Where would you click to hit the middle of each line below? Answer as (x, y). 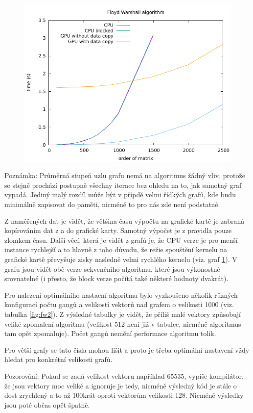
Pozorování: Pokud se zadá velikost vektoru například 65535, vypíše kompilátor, (124, 375)
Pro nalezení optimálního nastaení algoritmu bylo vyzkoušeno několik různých (121, 295)
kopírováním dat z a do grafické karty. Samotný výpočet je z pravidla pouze (118, 230)
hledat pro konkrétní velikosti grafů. (58, 359)
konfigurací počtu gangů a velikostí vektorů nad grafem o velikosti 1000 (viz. (119, 304)
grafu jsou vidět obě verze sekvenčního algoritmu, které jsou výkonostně (112, 269)
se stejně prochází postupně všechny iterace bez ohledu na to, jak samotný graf (123, 185)
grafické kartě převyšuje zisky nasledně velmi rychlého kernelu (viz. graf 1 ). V (121, 259)
